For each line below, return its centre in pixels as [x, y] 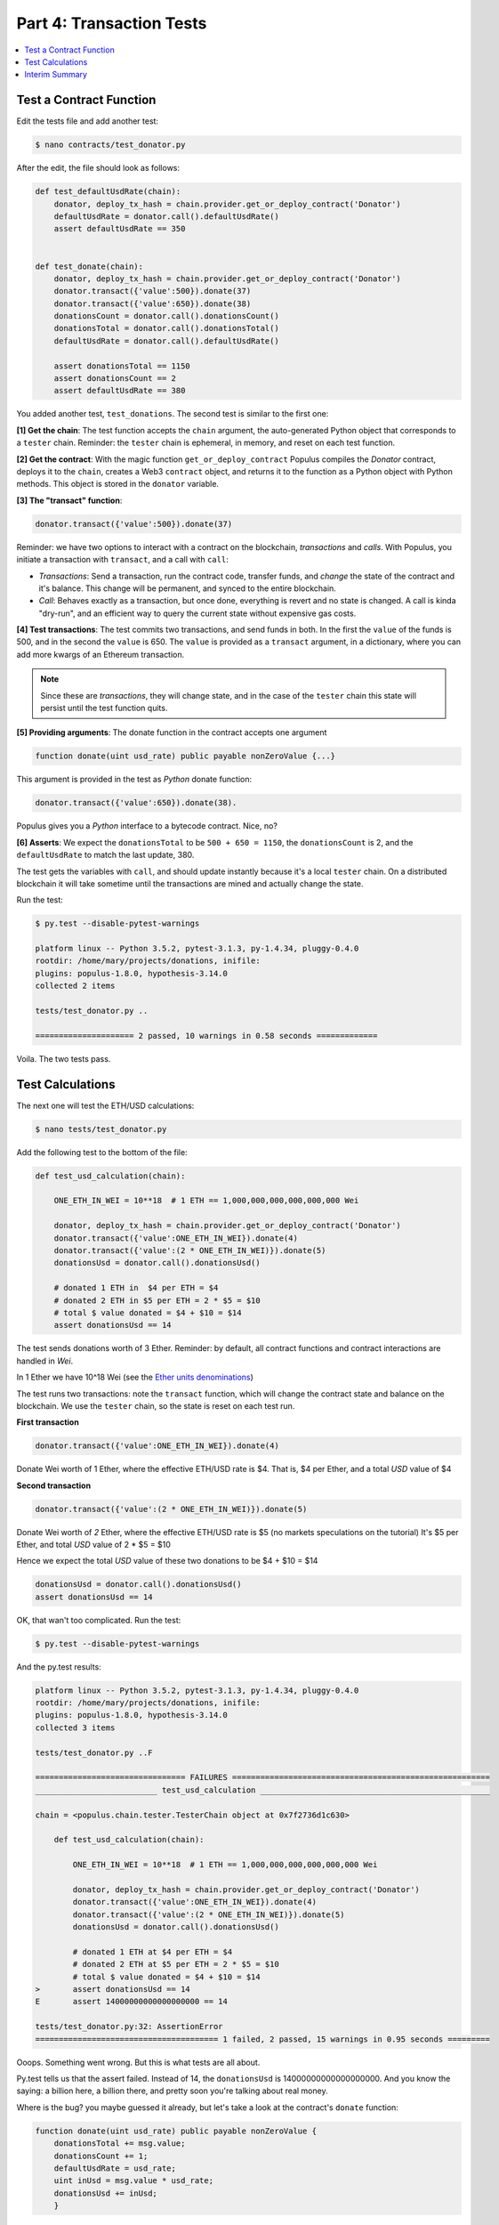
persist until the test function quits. [104, 708]
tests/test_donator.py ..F [94, 1752]
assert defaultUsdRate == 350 [120, 229]
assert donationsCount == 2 [115, 379]
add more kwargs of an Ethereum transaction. [101, 654]
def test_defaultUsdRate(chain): [108, 192]
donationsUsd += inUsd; [105, 2193]
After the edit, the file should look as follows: [98, 168]
